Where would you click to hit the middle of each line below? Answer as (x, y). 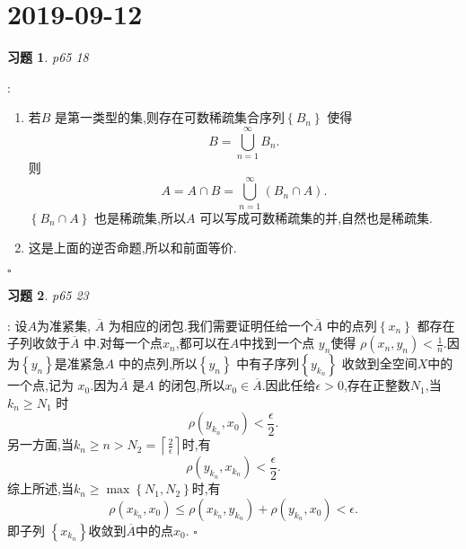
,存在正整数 (377, 385)
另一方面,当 (40, 444)
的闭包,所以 (192, 385)
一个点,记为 (40, 385)
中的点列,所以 (158, 363)
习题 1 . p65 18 (48, 57)
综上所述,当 (40, 488)
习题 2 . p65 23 (48, 294)
